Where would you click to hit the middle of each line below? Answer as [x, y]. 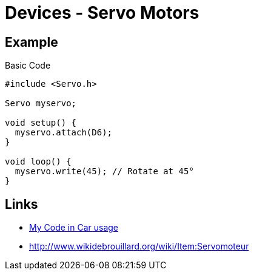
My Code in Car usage [74, 228]
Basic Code [28, 66]
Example [32, 42]
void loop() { [38, 162]
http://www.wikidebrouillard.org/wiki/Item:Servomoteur [139, 246]
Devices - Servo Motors [102, 13]
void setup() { [41, 123]
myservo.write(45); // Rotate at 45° [104, 171]
